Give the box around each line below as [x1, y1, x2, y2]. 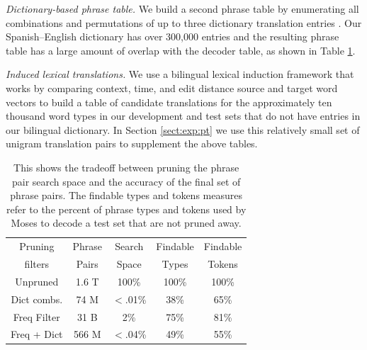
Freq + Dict [11, 327, 63, 341]
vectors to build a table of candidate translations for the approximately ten [6, 94, 332, 109]
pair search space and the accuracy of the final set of [11, 174, 241, 188]
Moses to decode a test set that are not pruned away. [11, 215, 242, 230]
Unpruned [15, 273, 59, 288]
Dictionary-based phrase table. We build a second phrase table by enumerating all [6, 1, 359, 16]
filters [24, 256, 49, 271]
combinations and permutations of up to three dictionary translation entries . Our [6, 15, 362, 30]
